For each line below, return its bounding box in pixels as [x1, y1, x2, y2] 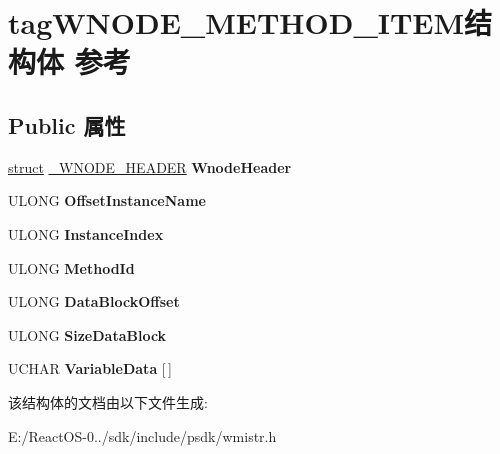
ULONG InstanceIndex [8, 223, 164, 244]
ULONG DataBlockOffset [8, 291, 180, 312]
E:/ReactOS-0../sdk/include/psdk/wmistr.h [8, 425, 277, 446]
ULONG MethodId [8, 257, 135, 278]
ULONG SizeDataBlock [8, 324, 167, 345]
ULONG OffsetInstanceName [8, 190, 206, 211]
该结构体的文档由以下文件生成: [8, 391, 208, 412]
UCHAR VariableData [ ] [8, 358, 172, 379]
